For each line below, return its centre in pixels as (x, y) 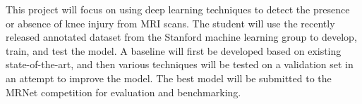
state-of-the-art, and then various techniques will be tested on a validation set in (180, 64)
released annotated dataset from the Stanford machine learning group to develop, (181, 37)
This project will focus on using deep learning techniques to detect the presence (178, 9)
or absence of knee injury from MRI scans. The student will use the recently (170, 23)
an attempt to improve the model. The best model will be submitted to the (169, 78)
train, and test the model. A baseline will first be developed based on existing (174, 50)
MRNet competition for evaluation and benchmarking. (123, 92)
